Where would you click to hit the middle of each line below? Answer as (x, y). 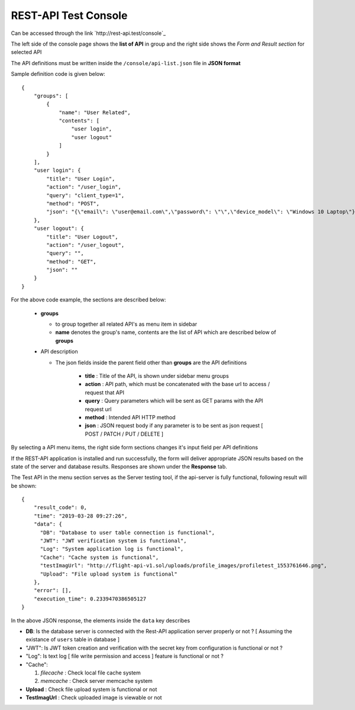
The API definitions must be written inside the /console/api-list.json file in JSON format (126, 63)
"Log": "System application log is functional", (112, 549)
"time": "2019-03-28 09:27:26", (80, 516)
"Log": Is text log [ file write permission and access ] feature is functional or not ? (125, 656)
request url (98, 409)
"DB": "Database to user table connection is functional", (128, 532)
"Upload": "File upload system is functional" (109, 574)
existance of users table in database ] (73, 640)
